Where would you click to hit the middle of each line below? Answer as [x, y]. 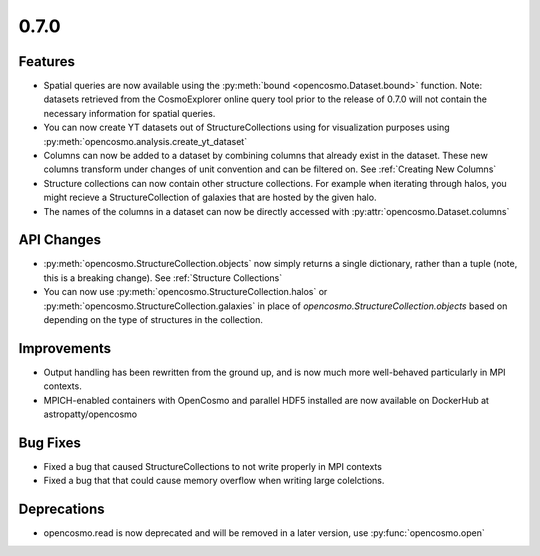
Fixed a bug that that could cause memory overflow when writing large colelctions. [214, 481]
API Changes [60, 240]
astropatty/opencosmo [90, 414]
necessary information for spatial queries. [129, 113]
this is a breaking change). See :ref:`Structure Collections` [163, 277]
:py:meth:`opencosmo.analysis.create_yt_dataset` [145, 141]
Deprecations [61, 509]
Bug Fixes [50, 442]
